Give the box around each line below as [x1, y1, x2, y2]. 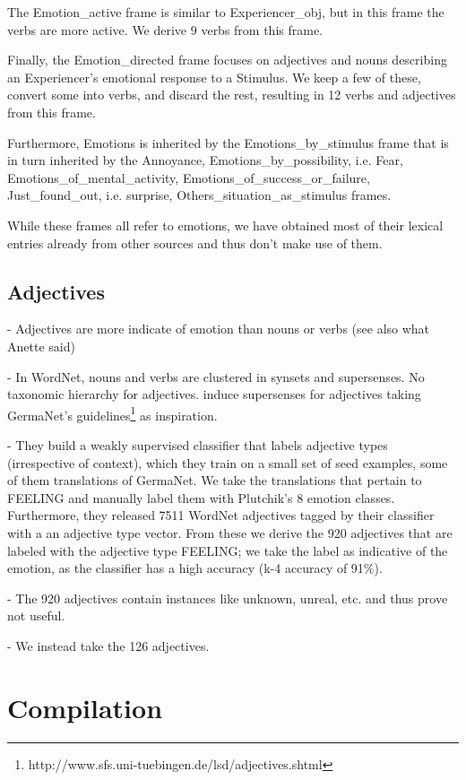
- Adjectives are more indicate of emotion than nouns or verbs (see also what [7, 319, 430, 338]
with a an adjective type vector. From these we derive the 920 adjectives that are [7, 523, 453, 542]
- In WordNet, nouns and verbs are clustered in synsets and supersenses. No [7, 367, 425, 386]
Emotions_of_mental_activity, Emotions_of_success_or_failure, [7, 168, 370, 186]
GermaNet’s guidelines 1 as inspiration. [7, 403, 218, 424]
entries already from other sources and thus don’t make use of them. [7, 233, 383, 252]
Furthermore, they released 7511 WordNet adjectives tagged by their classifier [7, 506, 435, 524]
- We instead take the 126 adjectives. [7, 636, 210, 654]
